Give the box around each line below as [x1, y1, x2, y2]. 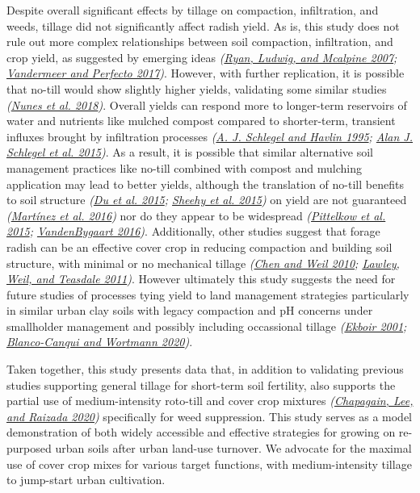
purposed [6, 440, 52, 457]
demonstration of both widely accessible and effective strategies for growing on [6, 424, 396, 441]
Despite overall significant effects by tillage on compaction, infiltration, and [6, 2, 379, 18]
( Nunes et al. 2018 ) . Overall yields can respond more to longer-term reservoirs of [6, 96, 407, 113]
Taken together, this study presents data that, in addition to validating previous [6, 361, 404, 378]
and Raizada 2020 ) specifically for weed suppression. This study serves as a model [6, 407, 413, 424]
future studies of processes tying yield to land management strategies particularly [6, 286, 409, 303]
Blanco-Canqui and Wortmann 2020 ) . [6, 333, 193, 350]
